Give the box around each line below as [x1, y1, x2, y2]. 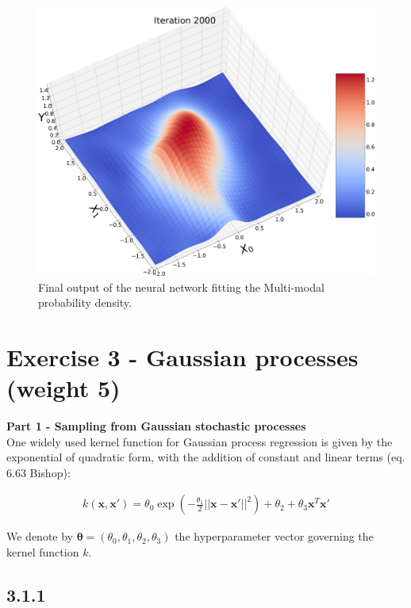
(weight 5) [6, 372, 121, 404]
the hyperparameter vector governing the [175, 528, 374, 545]
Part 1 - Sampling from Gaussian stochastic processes [6, 418, 306, 434]
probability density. [38, 294, 132, 311]
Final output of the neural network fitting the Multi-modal [38, 278, 325, 295]
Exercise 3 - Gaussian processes [6, 340, 359, 373]
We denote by [6, 528, 73, 545]
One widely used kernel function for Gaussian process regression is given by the [6, 433, 393, 449]
